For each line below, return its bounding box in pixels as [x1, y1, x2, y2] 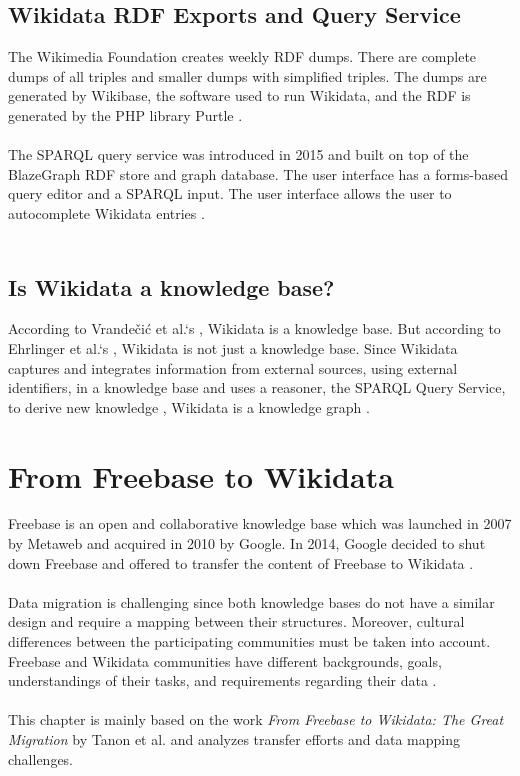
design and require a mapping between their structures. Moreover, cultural [8, 611, 465, 632]
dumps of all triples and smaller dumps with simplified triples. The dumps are [8, 65, 487, 86]
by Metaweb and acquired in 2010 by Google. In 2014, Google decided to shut [8, 533, 486, 554]
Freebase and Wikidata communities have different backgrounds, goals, [8, 650, 442, 671]
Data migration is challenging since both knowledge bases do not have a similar [8, 591, 495, 612]
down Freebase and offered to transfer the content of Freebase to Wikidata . [8, 552, 474, 573]
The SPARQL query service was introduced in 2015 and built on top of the [8, 144, 469, 165]
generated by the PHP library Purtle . [8, 104, 243, 125]
